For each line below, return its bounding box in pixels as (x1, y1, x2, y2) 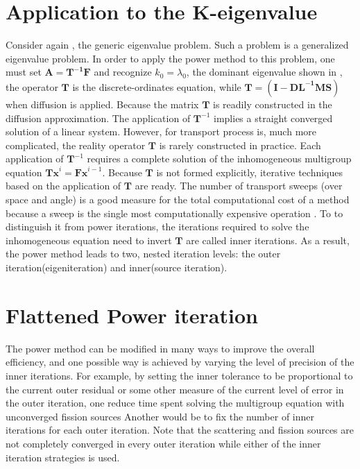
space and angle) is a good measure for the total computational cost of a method (6, 192, 350, 207)
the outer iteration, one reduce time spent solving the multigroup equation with (6, 395, 345, 410)
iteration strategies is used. (6, 450, 120, 464)
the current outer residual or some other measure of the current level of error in (6, 382, 344, 396)
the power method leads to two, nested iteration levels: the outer (6, 246, 281, 261)
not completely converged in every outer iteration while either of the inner (6, 436, 321, 450)
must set (6, 65, 42, 79)
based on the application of (6, 178, 121, 193)
